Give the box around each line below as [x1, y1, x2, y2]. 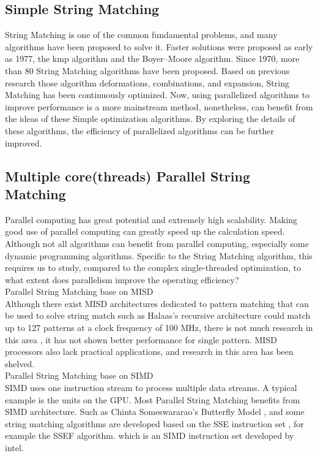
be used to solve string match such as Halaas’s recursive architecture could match [5, 309, 311, 322]
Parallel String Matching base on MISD [5, 285, 153, 298]
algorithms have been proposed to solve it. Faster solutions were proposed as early [5, 40, 313, 53]
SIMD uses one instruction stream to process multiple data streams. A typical [5, 381, 297, 394]
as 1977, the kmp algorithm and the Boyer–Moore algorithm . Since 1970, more [5, 52, 300, 65]
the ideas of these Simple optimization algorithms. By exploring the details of [5, 112, 295, 125]
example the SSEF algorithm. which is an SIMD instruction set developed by [5, 429, 294, 442]
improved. [5, 136, 42, 149]
